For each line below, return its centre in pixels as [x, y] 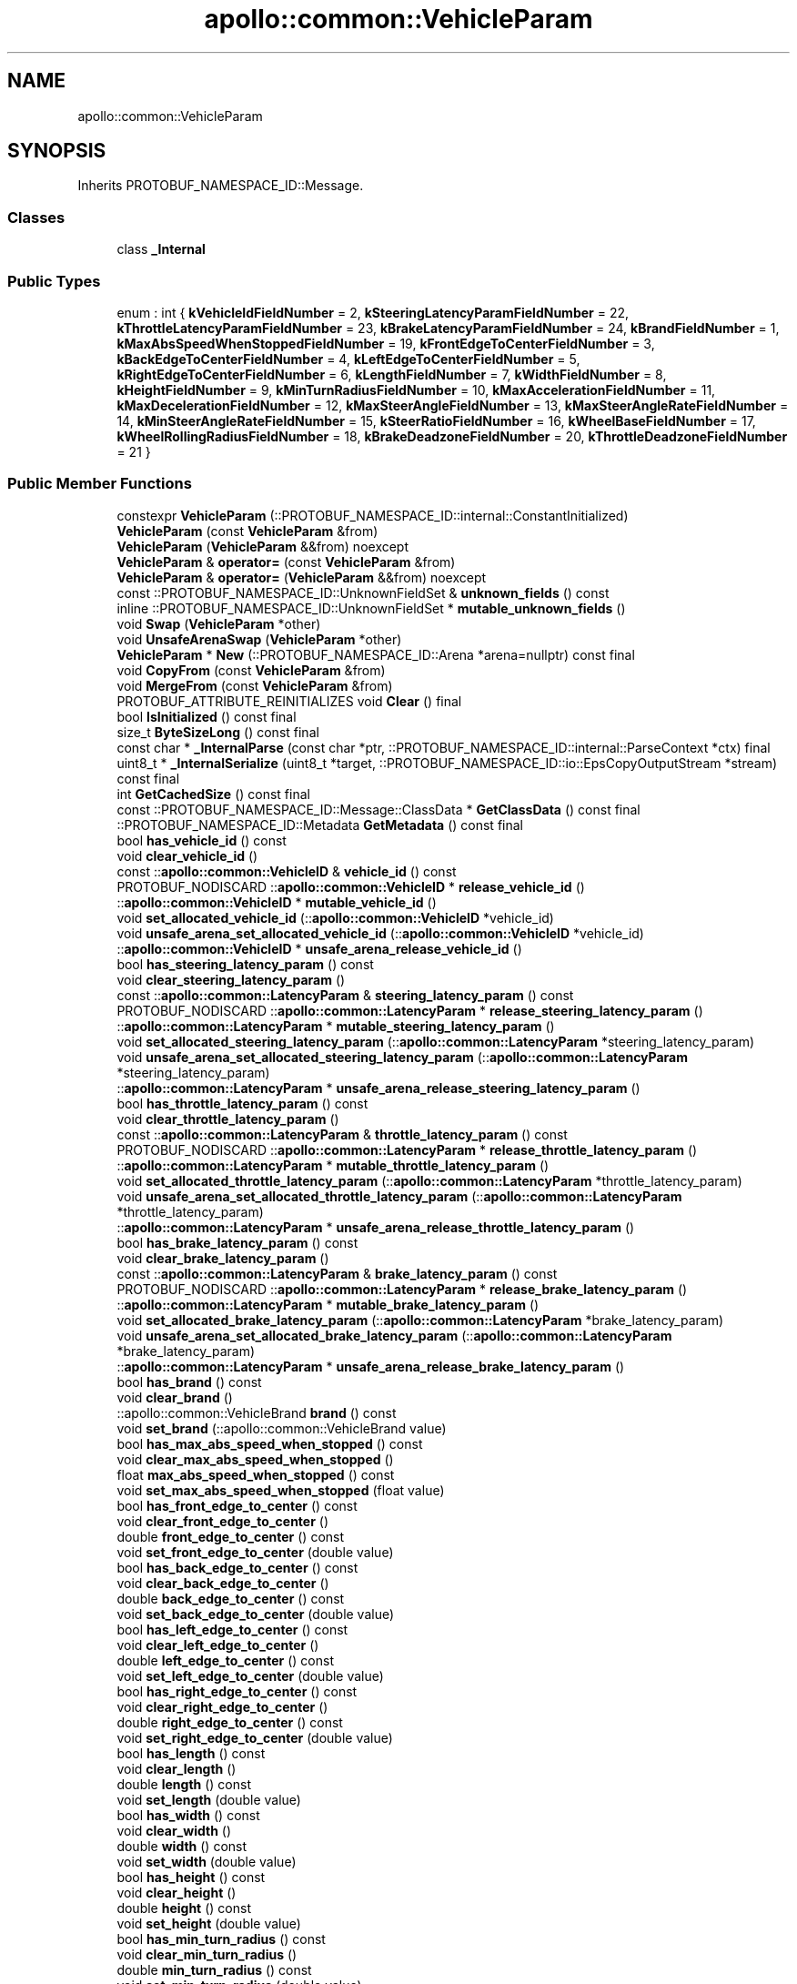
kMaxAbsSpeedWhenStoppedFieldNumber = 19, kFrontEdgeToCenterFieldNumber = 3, [386, 343]
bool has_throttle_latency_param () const [242, 1103]
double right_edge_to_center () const [230, 1722]
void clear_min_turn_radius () [207, 1954]
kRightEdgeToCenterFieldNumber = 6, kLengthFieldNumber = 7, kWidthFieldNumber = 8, [392, 374]
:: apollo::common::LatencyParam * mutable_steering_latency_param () [336, 1026]
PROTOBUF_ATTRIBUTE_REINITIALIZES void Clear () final [289, 701]
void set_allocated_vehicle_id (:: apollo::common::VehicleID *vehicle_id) [335, 917]
